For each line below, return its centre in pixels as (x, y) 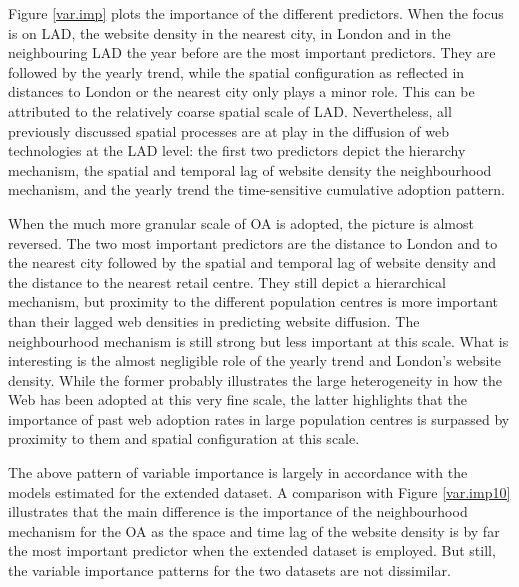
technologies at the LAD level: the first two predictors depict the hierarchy (237, 150)
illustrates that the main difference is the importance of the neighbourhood (238, 511)
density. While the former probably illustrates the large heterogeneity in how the (255, 379)
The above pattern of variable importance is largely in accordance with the (238, 472)
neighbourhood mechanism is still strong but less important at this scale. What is (258, 340)
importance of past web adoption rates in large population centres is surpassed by (259, 418)
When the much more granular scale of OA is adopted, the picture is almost (241, 222)
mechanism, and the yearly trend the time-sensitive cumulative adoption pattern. (256, 189)
